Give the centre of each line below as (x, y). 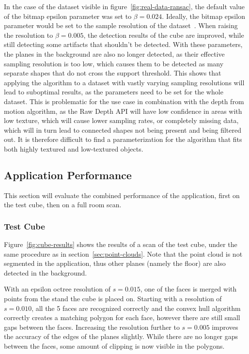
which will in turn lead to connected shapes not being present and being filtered (123, 130)
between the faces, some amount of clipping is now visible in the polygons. (114, 346)
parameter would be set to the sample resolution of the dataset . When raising (121, 25)
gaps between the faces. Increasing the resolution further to (92, 327)
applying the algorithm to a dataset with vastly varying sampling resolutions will (124, 82)
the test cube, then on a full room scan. (63, 205)
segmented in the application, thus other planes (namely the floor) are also (115, 263)
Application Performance (68, 175)
